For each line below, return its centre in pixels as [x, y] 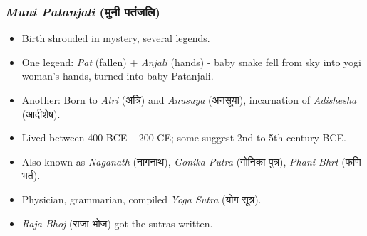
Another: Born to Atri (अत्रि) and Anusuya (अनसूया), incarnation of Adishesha [189, 100]
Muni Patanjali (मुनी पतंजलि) [83, 11]
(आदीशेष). [41, 113]
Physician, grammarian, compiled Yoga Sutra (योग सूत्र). [141, 199]
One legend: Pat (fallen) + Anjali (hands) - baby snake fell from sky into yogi [191, 61]
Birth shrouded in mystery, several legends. [116, 38]
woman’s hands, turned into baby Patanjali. [118, 76]
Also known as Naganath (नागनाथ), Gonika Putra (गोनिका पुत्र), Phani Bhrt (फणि [191, 161]
